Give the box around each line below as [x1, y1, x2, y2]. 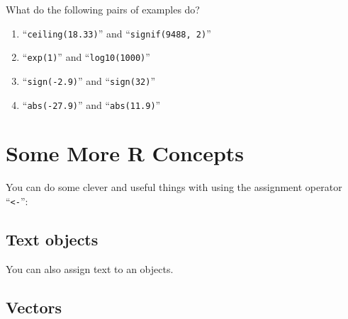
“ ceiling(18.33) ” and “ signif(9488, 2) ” [22, 25, 211, 40]
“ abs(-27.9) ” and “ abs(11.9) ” [22, 97, 161, 112]
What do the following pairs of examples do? [6, 2, 200, 16]
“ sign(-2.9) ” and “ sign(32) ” [22, 73, 155, 88]
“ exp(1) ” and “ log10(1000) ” [22, 50, 150, 64]
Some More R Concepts [6, 139, 245, 168]
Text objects [6, 228, 99, 250]
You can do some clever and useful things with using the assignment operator [6, 180, 342, 195]
